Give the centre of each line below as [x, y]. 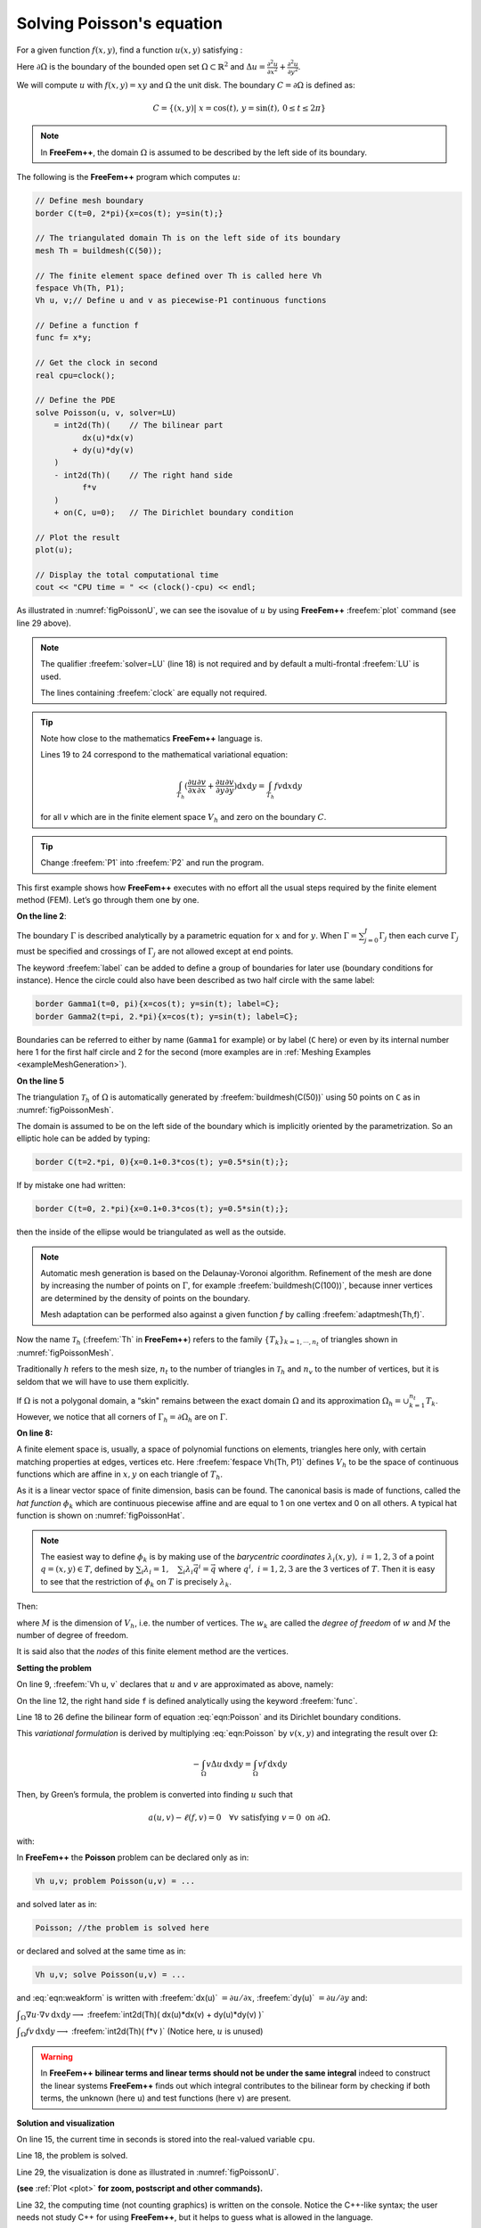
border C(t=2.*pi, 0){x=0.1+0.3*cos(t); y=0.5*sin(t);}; [162, 1162]
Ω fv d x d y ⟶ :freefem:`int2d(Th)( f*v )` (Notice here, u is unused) [142, 2032]
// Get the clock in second [96, 363]
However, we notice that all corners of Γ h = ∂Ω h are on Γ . [122, 1417]
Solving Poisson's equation [119, 23]
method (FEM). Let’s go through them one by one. [108, 900]
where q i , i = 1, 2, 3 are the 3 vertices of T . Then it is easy [327, 1569]
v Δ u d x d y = [229, 1764]
